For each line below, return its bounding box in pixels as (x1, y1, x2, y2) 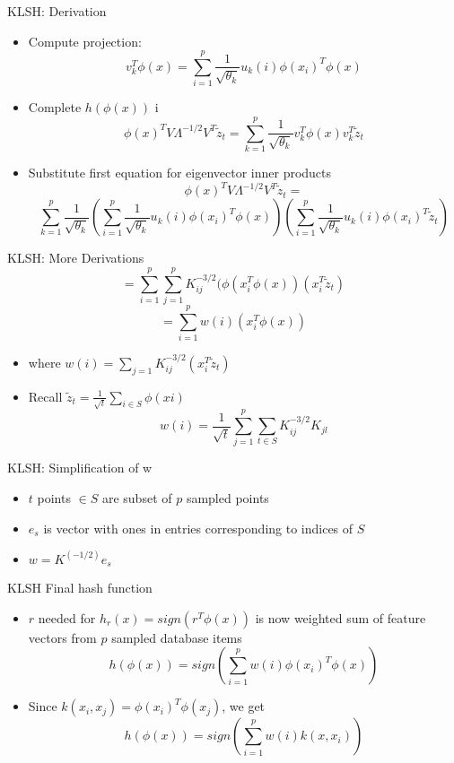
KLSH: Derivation (7, 2, 107, 20)
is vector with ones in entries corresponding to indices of (43, 518, 354, 537)
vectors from (28, 628, 97, 646)
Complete (28, 98, 82, 117)
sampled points (186, 489, 269, 507)
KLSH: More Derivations (7, 248, 144, 267)
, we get (222, 697, 266, 715)
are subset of (101, 489, 172, 507)
